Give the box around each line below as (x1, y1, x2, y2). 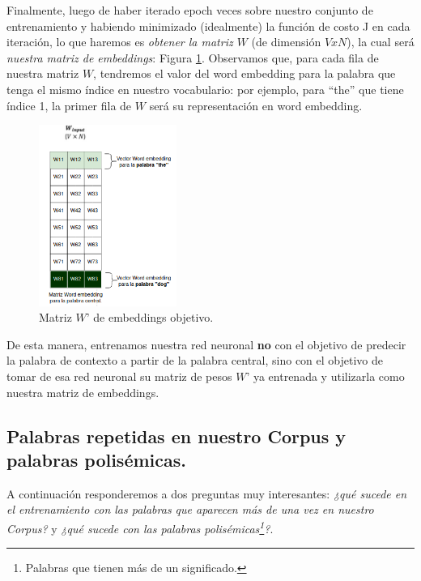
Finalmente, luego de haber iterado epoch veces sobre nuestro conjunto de (6, 2, 373, 18)
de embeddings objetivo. (93, 309, 214, 326)
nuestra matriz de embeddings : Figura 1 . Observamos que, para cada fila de (6, 49, 379, 66)
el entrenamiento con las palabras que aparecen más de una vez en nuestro (6, 501, 374, 518)
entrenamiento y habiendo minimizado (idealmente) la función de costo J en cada (6, 17, 410, 34)
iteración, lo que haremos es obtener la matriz (6, 33, 233, 50)
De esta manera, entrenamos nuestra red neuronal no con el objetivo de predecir (6, 335, 406, 352)
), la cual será (347, 33, 415, 50)
